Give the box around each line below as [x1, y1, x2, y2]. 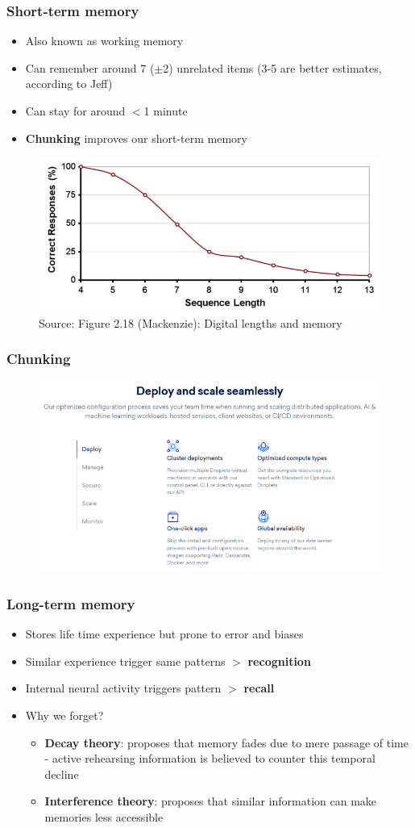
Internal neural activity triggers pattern [25, 680, 222, 696]
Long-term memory [6, 593, 135, 613]
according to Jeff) [25, 75, 113, 92]
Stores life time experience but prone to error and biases [25, 625, 304, 642]
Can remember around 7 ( [25, 59, 155, 76]
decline [44, 765, 79, 782]
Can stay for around [25, 102, 126, 119]
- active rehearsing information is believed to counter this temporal [44, 750, 376, 767]
